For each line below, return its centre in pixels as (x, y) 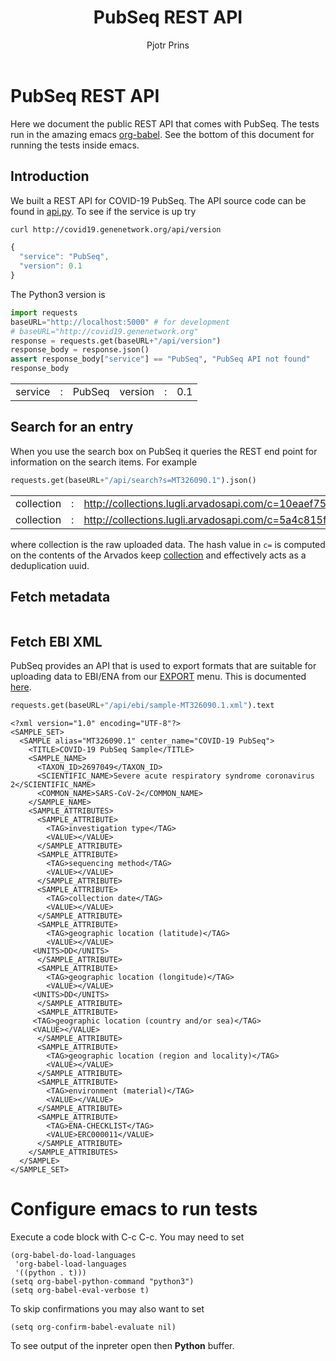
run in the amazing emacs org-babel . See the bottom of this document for (162, 134)
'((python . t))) (50, 1273)
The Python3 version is (58, 294)
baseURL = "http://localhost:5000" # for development (120, 322)
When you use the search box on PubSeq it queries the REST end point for (164, 451)
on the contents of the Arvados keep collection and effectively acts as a (158, 555)
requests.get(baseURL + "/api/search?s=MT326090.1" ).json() (133, 480)
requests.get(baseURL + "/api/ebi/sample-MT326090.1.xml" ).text (142, 706)
